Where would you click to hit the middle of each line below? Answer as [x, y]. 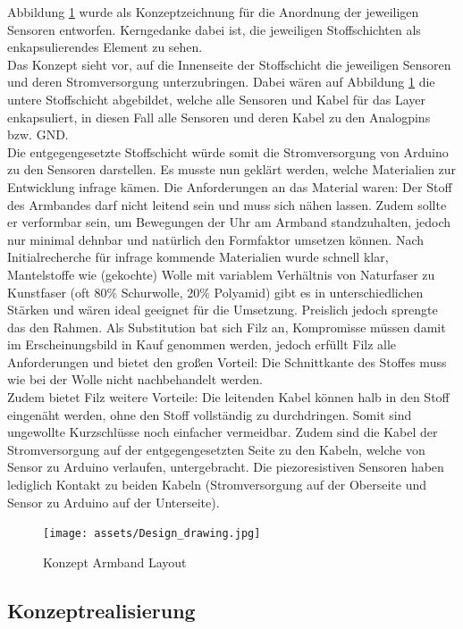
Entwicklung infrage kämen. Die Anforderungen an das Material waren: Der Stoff [230, 186]
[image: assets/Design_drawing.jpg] [152, 534]
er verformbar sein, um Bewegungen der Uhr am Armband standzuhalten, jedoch [229, 222]
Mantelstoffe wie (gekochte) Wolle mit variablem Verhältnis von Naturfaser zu [221, 274]
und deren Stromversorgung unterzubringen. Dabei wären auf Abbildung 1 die [221, 82]
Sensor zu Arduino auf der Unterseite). [114, 502]
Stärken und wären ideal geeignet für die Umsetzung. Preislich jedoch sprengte [223, 310]
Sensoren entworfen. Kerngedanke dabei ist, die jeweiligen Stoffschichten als [214, 29]
